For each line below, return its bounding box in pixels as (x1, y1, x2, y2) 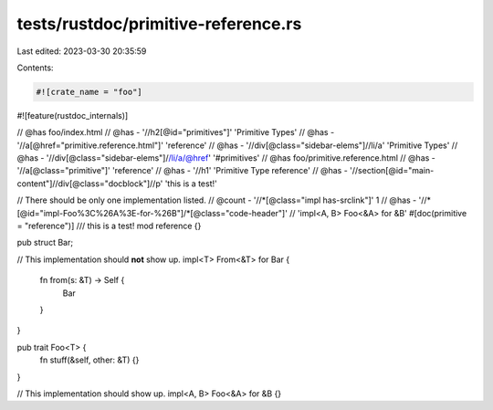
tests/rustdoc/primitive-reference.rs (16, 14, 302, 34)
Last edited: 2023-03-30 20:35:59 (16, 46, 147, 57)
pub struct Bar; (16, 237, 73, 248)
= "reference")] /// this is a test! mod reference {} (16, 220, 202, 232)
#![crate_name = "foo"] (36, 87, 143, 97)
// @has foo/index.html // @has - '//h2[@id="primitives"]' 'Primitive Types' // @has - (16, 127, 335, 138)
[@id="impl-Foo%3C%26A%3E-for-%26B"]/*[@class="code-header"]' (16, 207, 288, 218)
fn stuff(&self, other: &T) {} (39, 354, 140, 365)
